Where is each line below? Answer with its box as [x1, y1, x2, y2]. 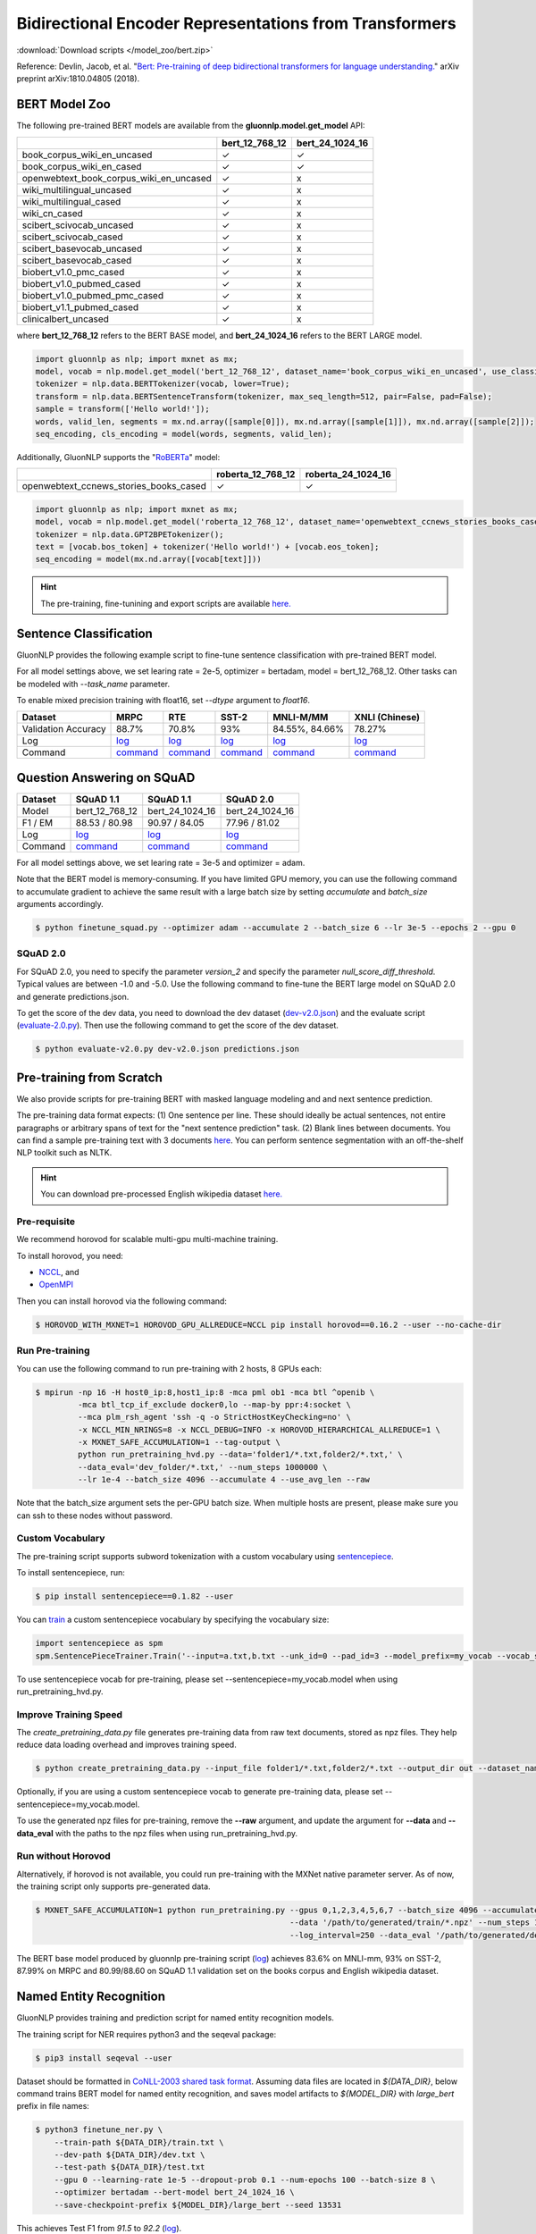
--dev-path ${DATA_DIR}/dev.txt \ [54, 2150, 205, 2160]
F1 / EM [21, 816, 54, 828]
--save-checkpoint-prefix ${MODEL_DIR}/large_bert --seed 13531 [54, 2199, 342, 2210]
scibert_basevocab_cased [21, 254, 132, 266]
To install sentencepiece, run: [16, 1567, 125, 1578]
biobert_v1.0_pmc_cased [21, 265, 125, 278]
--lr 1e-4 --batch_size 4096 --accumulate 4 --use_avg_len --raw [77, 1474, 371, 1485]
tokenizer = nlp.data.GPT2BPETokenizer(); [35, 529, 224, 540]
